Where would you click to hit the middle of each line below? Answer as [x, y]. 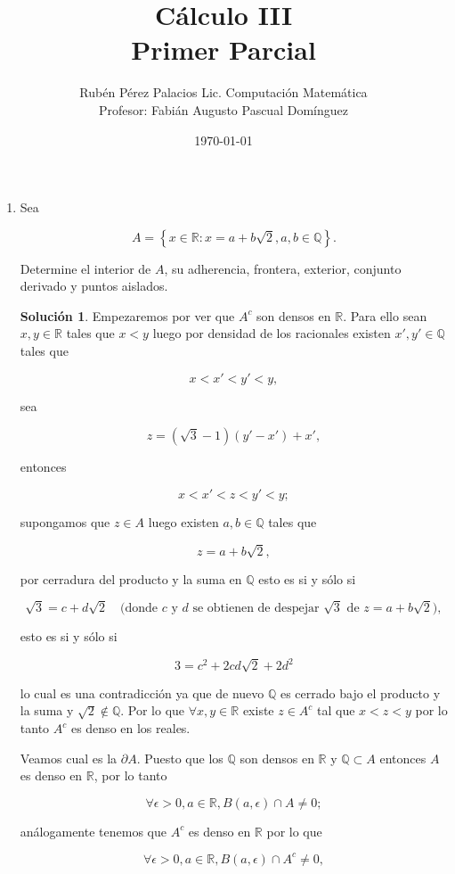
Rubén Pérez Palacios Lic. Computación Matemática [223, 92]
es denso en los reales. [130, 728]
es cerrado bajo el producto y [360, 693]
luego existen [183, 521]
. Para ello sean [385, 315]
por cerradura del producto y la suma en [131, 578]
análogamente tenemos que [93, 831]
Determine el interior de [85, 268]
